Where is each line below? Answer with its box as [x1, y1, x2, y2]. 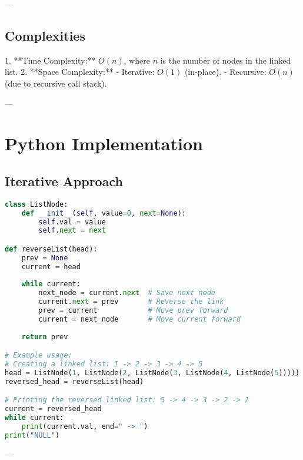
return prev [21, 332, 68, 341]
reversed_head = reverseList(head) [5, 377, 144, 386]
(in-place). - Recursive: [184, 65, 267, 78]
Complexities [5, 26, 85, 44]
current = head [21, 262, 81, 271]
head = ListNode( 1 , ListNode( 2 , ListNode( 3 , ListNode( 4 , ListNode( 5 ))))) [5, 368, 300, 377]
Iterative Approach [5, 171, 123, 190]
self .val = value [38, 217, 106, 226]
